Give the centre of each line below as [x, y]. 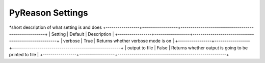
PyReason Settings [49, 13]
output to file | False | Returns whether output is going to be [187, 48]
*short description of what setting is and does [55, 27]
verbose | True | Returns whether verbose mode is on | [119, 41]
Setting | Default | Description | [83, 34]
